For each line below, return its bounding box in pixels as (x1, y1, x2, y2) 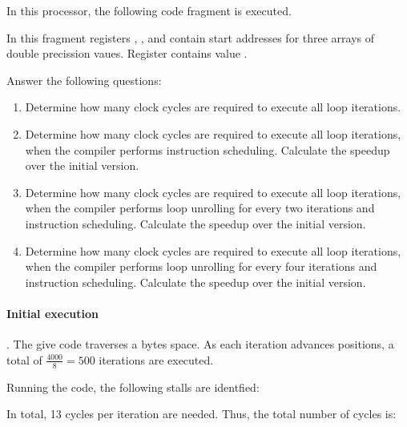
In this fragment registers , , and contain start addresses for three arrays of (6, 29, 375, 46)
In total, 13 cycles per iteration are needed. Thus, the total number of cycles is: (6, 405, 397, 422)
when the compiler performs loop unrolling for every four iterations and (25, 258, 377, 275)
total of (6, 351, 42, 368)
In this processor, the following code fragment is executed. (6, 2, 292, 18)
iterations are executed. (99, 351, 214, 368)
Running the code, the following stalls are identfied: (6, 378, 260, 395)
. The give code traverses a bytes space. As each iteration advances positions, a (6, 336, 394, 352)
